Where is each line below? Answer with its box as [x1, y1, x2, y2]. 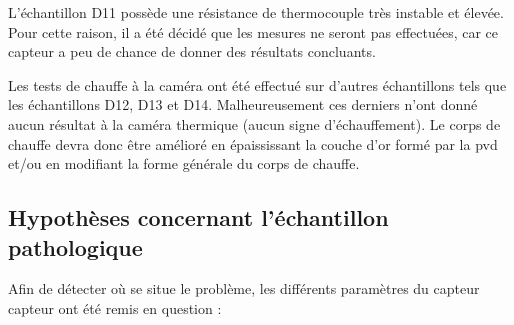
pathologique [8, 231, 143, 262]
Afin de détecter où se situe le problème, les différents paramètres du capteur [8, 278, 480, 299]
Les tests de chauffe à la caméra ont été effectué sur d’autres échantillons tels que [8, 74, 507, 95]
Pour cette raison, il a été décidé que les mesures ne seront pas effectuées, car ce [8, 21, 499, 42]
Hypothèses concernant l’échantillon [8, 202, 389, 233]
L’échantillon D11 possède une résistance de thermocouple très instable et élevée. [8, 2, 504, 22]
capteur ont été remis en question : [8, 297, 222, 318]
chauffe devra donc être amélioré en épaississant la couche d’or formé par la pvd [8, 133, 498, 154]
